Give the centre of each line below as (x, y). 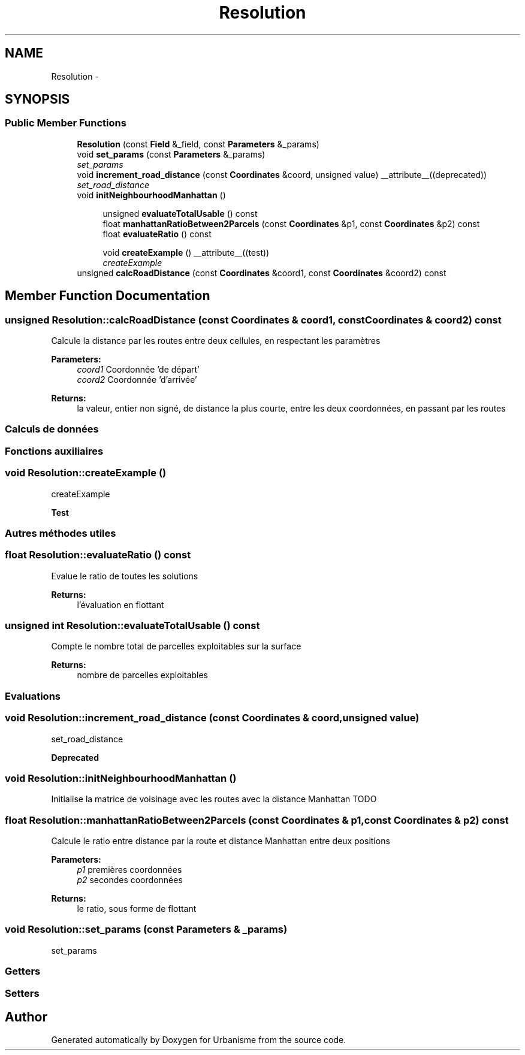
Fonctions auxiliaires (54, 451)
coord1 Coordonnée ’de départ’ (138, 370)
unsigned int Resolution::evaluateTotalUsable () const (132, 626)
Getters (23, 971)
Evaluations (33, 696)
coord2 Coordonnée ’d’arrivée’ (137, 380)
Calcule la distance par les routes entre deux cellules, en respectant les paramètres (216, 341)
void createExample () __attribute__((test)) (186, 252)
